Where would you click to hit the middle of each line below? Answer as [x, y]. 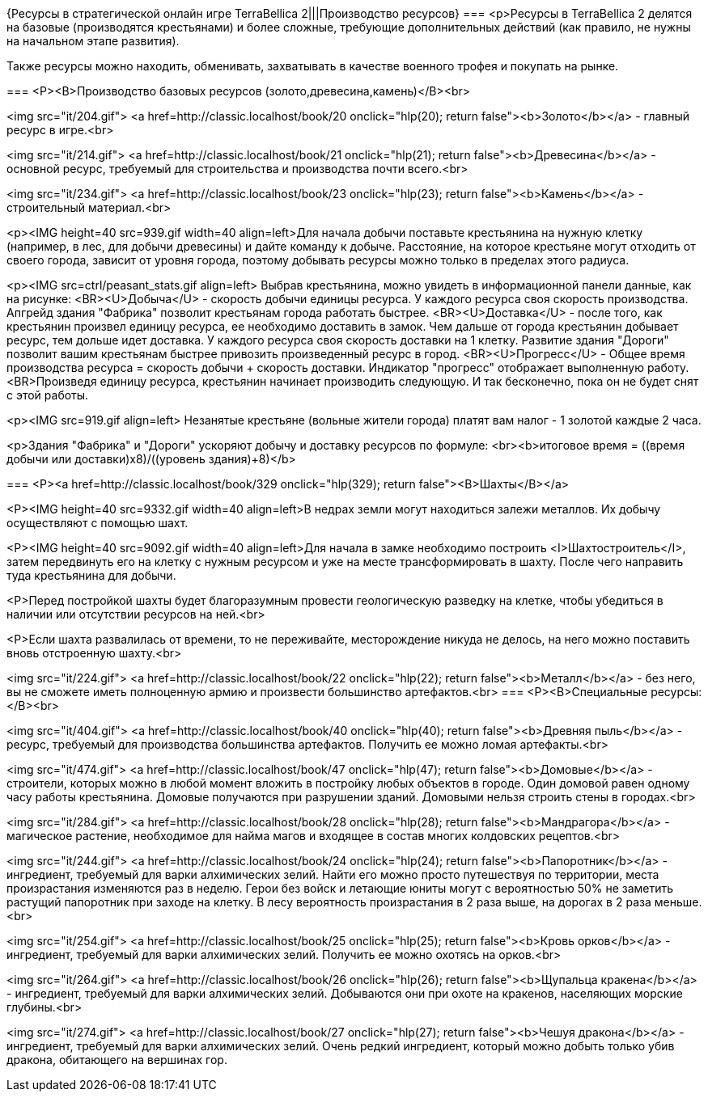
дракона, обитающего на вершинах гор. [117, 1060]
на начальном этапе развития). [93, 41]
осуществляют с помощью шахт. [98, 523]
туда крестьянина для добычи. [91, 575]
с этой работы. [48, 395]
